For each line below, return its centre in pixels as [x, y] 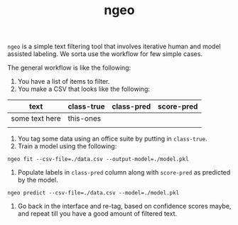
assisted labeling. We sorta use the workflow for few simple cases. [105, 54]
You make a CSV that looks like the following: [84, 89]
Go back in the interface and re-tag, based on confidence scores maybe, [124, 206]
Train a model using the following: [67, 146]
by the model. [38, 180]
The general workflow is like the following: [69, 68]
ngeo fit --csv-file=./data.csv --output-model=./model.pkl [98, 159]
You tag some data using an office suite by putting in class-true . [112, 139]
